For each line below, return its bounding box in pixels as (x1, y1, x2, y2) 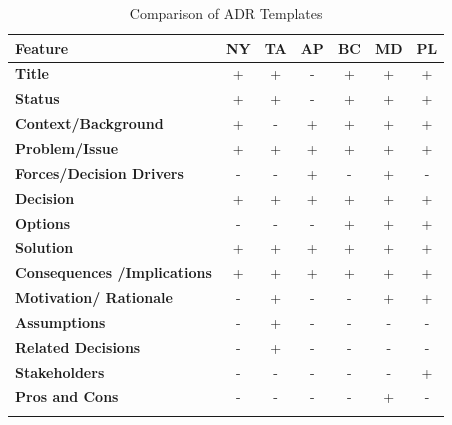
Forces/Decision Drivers (15, 162, 184, 183)
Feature (15, 37, 69, 58)
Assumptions (15, 311, 106, 332)
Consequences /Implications (15, 262, 212, 283)
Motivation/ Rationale (15, 287, 173, 308)
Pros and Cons (15, 386, 119, 407)
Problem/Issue (15, 137, 119, 158)
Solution (15, 237, 74, 258)
